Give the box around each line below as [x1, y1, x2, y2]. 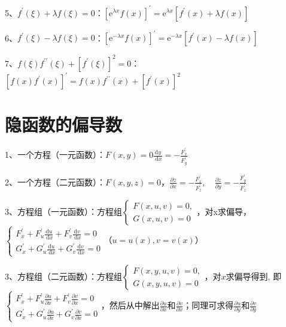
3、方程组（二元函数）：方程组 [5, 270, 122, 283]
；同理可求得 [183, 299, 234, 311]
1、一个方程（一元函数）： [5, 148, 105, 161]
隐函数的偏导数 [5, 112, 123, 137]
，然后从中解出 [101, 299, 160, 311]
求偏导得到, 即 [226, 270, 282, 283]
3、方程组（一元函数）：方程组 [5, 205, 122, 218]
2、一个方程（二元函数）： [5, 175, 105, 188]
